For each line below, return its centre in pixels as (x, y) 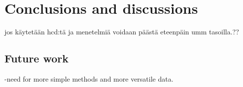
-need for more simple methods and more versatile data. (89, 78)
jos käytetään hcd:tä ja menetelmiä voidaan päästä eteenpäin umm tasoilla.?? (122, 32)
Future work (37, 58)
